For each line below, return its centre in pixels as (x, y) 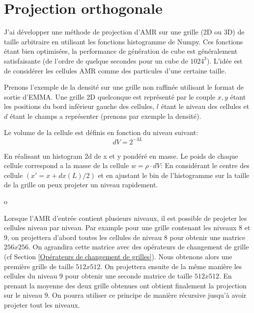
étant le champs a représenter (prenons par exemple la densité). (105, 116)
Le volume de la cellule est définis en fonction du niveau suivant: (101, 132)
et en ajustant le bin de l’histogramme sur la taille (174, 175)
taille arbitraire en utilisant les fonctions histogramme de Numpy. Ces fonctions (124, 41)
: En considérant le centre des (205, 165)
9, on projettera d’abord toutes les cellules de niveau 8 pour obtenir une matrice (125, 237)
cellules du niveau (31, 276)
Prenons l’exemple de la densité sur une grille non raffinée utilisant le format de (124, 87)
